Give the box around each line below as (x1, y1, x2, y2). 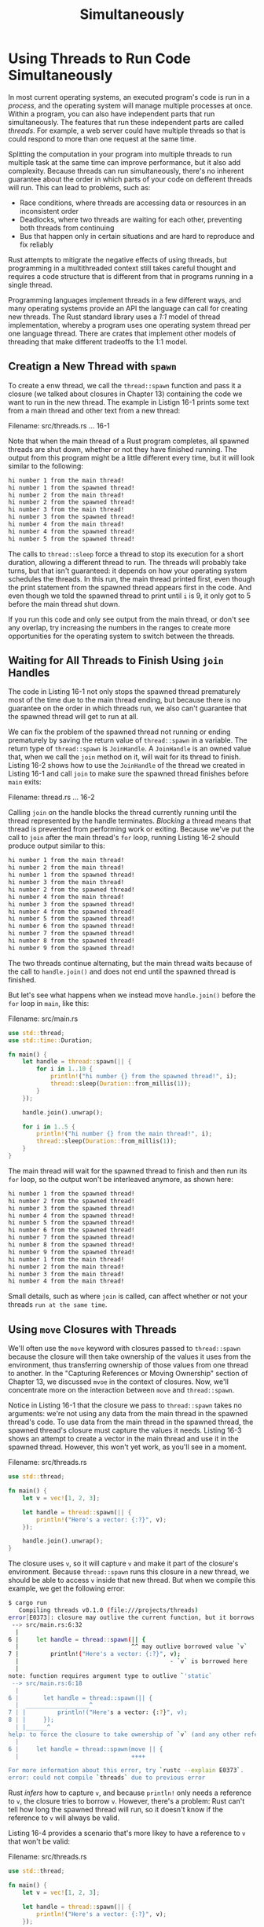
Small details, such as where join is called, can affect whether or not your (8, 1291, 247, 1301)
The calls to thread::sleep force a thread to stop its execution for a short (8, 549, 244, 559)
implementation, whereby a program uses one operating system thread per (8, 320, 251, 329)
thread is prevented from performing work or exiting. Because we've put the (8, 824, 255, 834)
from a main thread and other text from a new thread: (8, 406, 181, 415)
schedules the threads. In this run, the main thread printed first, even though (8, 574, 255, 583)
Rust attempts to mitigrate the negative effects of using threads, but (8, 255, 228, 264)
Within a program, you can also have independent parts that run (8, 108, 215, 119)
